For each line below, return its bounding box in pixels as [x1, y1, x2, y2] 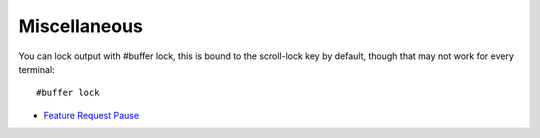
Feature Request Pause [43, 109, 140, 121]
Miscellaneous [18, 15, 144, 37]
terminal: [18, 63, 55, 75]
